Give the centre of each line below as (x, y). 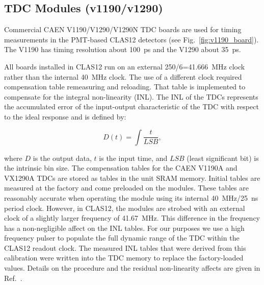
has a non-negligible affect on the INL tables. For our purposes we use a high (124, 228)
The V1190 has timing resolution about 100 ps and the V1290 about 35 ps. (123, 49)
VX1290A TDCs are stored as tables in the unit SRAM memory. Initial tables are (132, 177)
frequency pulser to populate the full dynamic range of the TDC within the (122, 238)
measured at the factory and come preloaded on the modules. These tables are (126, 188)
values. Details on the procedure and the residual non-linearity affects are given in (132, 268)
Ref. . (13, 278)
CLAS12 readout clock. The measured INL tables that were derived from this (125, 247)
